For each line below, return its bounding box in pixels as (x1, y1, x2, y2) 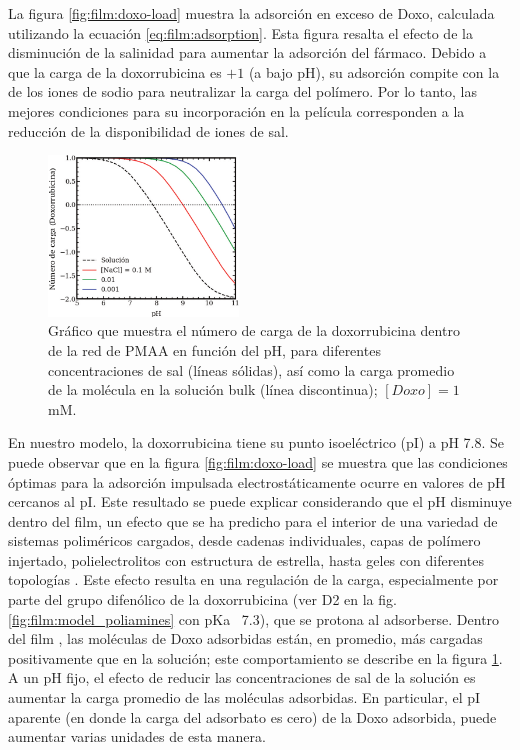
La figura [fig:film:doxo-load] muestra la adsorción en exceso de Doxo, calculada (8, 3, 495, 23)
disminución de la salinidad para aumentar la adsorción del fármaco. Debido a (8, 42, 487, 63)
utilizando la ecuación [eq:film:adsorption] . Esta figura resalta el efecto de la (8, 22, 473, 43)
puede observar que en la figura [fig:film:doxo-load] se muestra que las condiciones (8, 451, 508, 472)
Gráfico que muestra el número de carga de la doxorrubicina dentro (48, 320, 460, 341)
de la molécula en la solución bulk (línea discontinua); (48, 379, 378, 400)
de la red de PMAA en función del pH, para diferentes (48, 339, 381, 360)
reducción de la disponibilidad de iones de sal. (8, 120, 289, 141)
